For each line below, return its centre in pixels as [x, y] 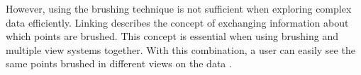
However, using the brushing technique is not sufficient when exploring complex [179, 8]
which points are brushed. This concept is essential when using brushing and [172, 36]
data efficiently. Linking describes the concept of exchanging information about [177, 22]
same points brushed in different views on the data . [119, 63]
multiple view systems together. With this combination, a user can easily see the [180, 49]
